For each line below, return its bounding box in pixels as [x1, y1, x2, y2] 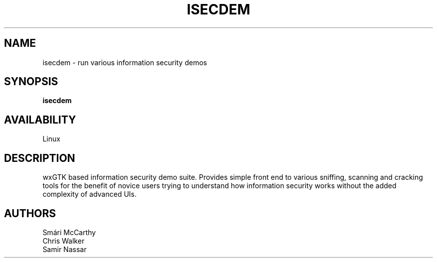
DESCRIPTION [4, 151, 75, 164]
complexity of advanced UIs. [42, 190, 137, 199]
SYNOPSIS [4, 75, 58, 88]
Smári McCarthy [42, 228, 96, 237]
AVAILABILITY [4, 113, 76, 126]
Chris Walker [42, 236, 85, 245]
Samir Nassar [42, 245, 87, 254]
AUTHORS [4, 207, 56, 220]
